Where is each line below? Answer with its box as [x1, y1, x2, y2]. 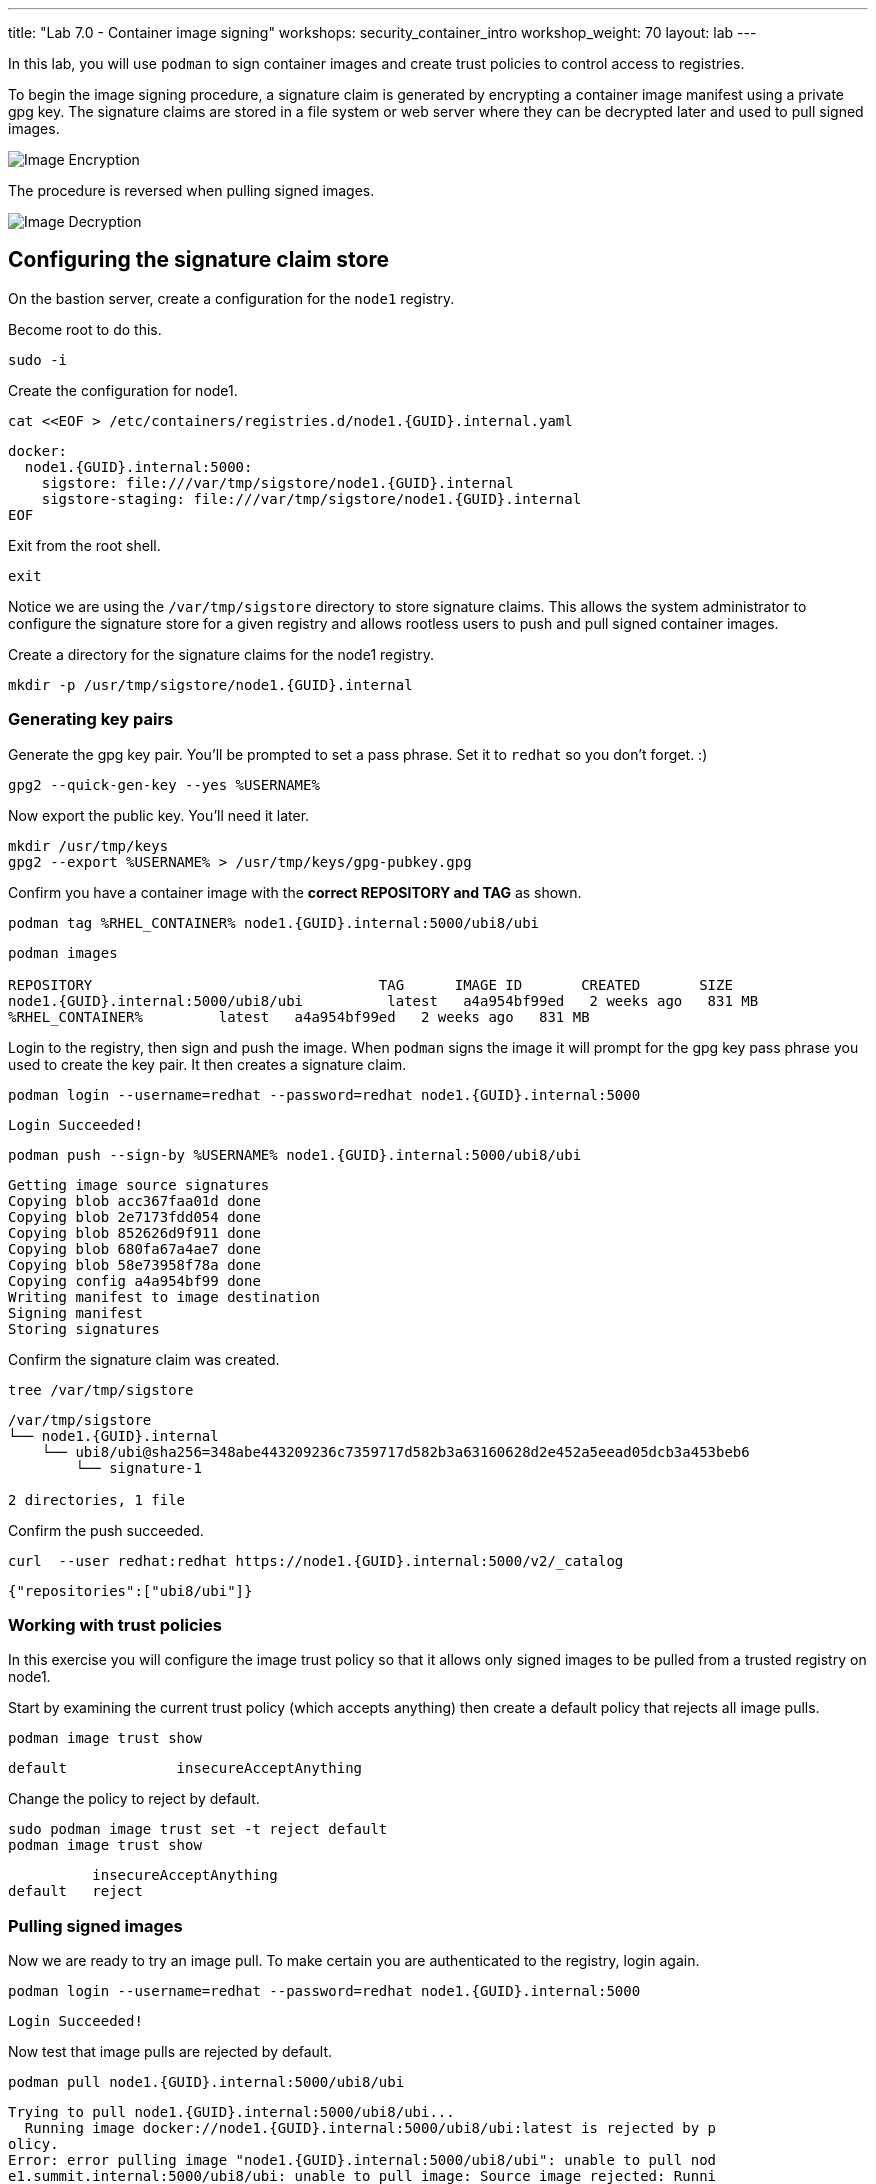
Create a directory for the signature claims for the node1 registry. [8, 645, 434, 663]
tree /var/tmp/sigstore [8, 1381, 194, 1398]
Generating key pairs [8, 709, 174, 730]
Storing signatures [8, 1320, 160, 1337]
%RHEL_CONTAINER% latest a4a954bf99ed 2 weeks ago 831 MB [8, 1008, 590, 1025]
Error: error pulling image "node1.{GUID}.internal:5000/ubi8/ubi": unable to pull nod [8, 2152, 717, 2169]
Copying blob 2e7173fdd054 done [8, 1208, 261, 1225]
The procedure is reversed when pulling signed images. [8, 182, 375, 199]
